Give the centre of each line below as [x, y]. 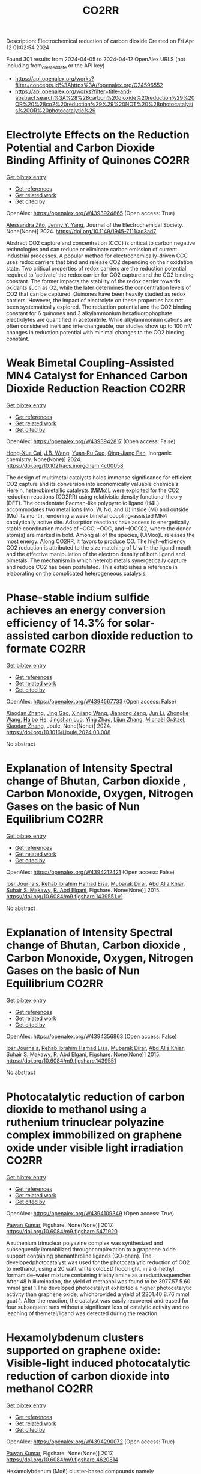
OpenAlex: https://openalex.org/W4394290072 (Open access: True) [91, 1442]
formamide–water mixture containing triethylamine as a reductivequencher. [99, 1275]
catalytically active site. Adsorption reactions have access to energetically [98, 522]
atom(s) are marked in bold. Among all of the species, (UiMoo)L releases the [100, 535]
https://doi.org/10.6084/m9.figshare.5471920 [62, 1231]
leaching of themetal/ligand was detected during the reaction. [82, 1313]
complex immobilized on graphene [94, 1135]
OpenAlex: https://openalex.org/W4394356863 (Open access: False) [91, 1036]
